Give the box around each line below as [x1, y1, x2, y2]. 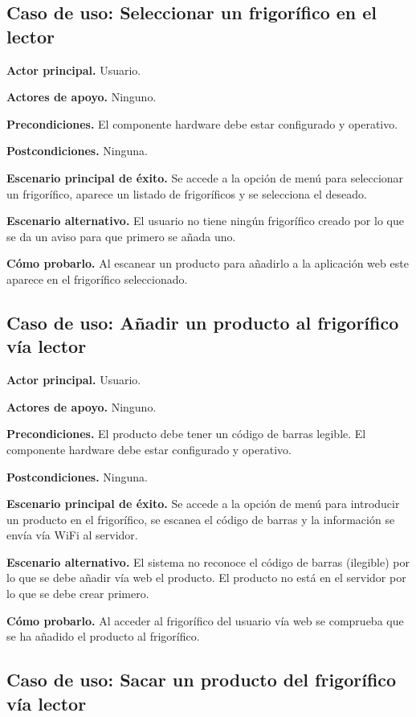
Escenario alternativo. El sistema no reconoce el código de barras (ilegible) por [6, 553, 410, 570]
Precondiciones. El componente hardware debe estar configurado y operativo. [6, 115, 398, 132]
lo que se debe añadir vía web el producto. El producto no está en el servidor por [6, 569, 406, 586]
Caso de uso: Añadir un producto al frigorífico [6, 309, 399, 334]
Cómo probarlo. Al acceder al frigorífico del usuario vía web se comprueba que [6, 612, 404, 629]
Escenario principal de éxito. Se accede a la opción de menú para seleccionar [6, 169, 404, 186]
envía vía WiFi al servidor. [6, 526, 138, 543]
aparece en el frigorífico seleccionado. [6, 270, 188, 287]
